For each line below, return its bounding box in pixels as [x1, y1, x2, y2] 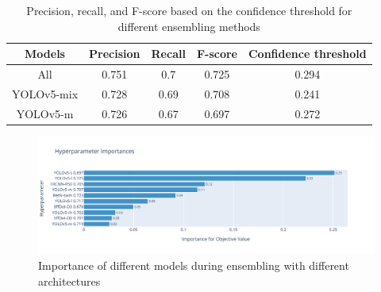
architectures [38, 272, 101, 289]
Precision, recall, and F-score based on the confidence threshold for [26, 2, 352, 18]
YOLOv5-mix [12, 85, 79, 102]
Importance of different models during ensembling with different [38, 257, 349, 274]
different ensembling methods [117, 17, 260, 34]
